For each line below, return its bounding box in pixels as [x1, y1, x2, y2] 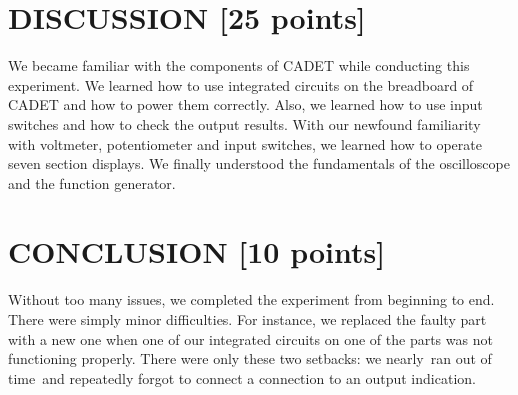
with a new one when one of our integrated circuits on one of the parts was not [8, 328, 493, 349]
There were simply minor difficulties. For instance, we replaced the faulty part [8, 309, 487, 329]
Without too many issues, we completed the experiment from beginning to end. [8, 289, 495, 310]
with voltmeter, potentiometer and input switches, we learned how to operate [8, 133, 482, 154]
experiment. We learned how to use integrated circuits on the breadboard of [8, 74, 474, 95]
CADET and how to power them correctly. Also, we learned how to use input [8, 94, 483, 115]
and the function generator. [8, 172, 176, 193]
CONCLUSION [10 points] [8, 231, 386, 272]
